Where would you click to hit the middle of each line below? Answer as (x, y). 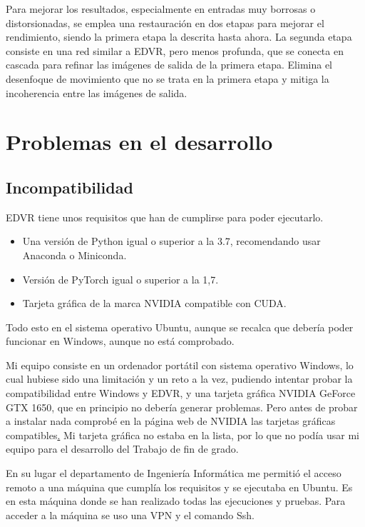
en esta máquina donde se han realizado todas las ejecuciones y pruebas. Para (176, 501)
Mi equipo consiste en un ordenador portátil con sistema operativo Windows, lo (180, 365)
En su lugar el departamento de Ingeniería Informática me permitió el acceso (174, 473)
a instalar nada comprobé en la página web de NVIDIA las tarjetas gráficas (171, 421)
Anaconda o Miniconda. (74, 255)
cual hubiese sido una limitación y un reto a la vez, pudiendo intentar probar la (179, 379)
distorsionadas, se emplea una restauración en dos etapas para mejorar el (165, 22)
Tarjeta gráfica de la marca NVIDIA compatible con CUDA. (154, 303)
